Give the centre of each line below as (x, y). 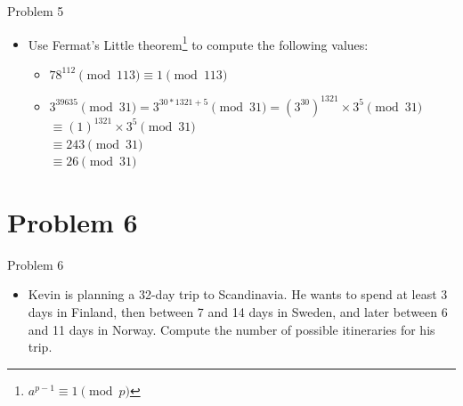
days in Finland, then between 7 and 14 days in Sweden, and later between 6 (238, 312)
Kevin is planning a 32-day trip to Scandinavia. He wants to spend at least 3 (238, 294)
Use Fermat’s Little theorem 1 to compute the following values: (198, 43)
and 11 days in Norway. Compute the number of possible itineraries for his (231, 329)
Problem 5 (36, 11)
